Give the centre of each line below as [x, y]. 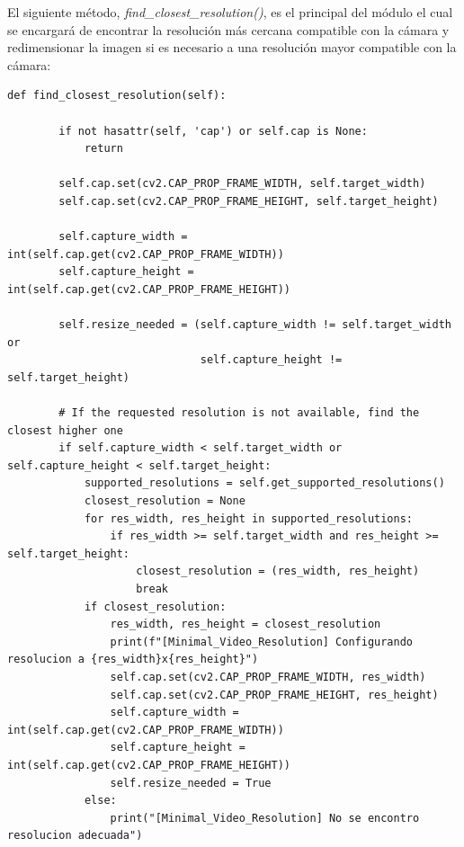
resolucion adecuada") [75, 836]
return [103, 149]
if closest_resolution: [155, 606]
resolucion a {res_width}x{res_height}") [133, 660]
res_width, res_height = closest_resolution [245, 624]
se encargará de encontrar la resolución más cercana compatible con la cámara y [228, 29]
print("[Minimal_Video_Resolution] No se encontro [265, 818]
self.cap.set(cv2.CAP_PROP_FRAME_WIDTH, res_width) [268, 677]
